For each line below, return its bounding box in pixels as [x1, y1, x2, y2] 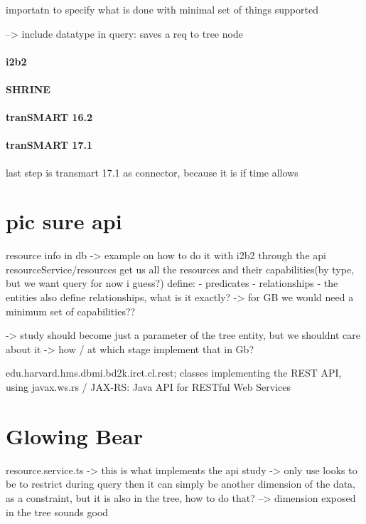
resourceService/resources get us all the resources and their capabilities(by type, [6, 261, 355, 276]
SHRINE [6, 81, 50, 96]
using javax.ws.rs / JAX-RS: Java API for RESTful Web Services [6, 379, 291, 394]
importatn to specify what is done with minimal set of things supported [6, 2, 318, 16]
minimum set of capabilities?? [6, 303, 136, 318]
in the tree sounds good [6, 504, 109, 519]
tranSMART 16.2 [6, 110, 92, 125]
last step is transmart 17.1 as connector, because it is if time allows [6, 164, 298, 179]
